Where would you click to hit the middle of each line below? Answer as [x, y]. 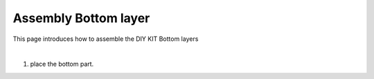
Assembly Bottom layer [81, 18]
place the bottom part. [62, 64]
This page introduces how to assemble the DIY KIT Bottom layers [106, 39]
